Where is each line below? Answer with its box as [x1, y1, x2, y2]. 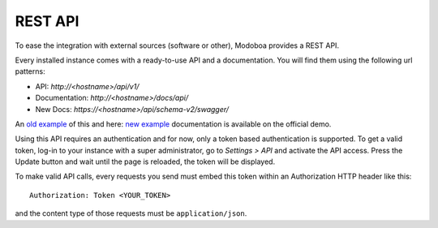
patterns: [15, 67, 45, 76]
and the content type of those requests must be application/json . [15, 209, 247, 218]
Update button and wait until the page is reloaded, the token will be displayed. [15, 157, 276, 166]
